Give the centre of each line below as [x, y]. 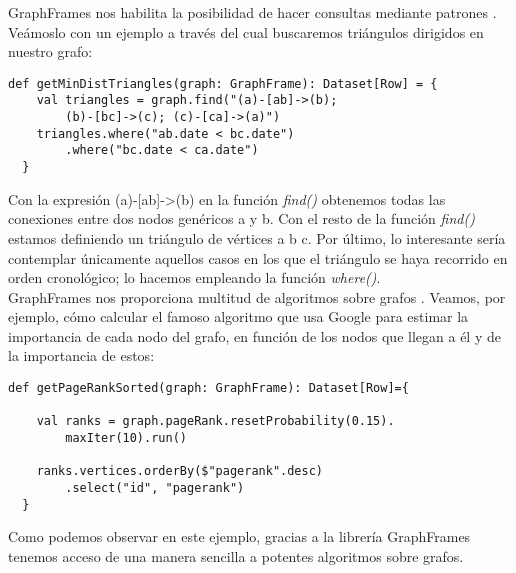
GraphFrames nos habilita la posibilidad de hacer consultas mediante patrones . [252, 12]
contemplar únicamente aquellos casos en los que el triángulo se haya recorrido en [258, 257]
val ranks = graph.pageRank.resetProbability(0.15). [215, 421]
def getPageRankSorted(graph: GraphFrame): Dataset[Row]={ [208, 388]
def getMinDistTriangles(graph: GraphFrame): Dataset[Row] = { [223, 83]
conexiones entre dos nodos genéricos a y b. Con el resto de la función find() [241, 218]
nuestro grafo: [50, 51]
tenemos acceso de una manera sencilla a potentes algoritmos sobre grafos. [236, 555]
